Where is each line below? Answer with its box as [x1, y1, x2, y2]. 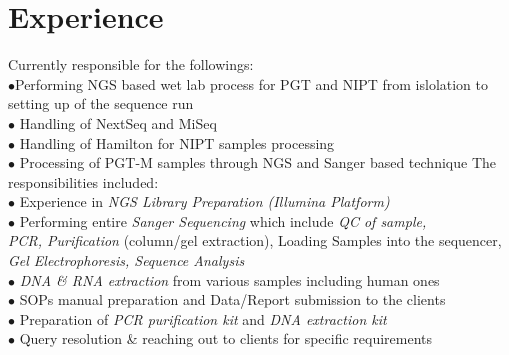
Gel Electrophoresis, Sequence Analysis [8, 250, 245, 271]
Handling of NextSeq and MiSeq [19, 112, 217, 133]
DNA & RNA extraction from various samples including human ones [19, 269, 440, 290]
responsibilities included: [8, 171, 159, 192]
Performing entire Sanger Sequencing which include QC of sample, [19, 210, 427, 231]
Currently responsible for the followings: [8, 54, 254, 75]
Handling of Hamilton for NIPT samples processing [19, 132, 335, 153]
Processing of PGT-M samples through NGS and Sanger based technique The [19, 152, 496, 173]
